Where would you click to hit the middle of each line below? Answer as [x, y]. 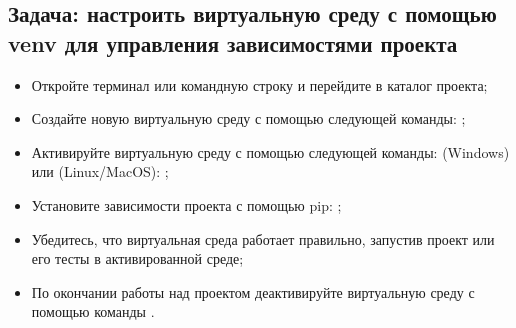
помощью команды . [93, 311]
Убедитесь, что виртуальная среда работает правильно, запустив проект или [263, 238]
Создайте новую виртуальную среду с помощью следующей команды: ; [248, 118]
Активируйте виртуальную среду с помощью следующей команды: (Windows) [270, 151]
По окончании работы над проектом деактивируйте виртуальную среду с [253, 291]
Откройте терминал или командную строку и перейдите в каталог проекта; [259, 84]
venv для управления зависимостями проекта [233, 42]
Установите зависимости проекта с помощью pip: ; [186, 204]
